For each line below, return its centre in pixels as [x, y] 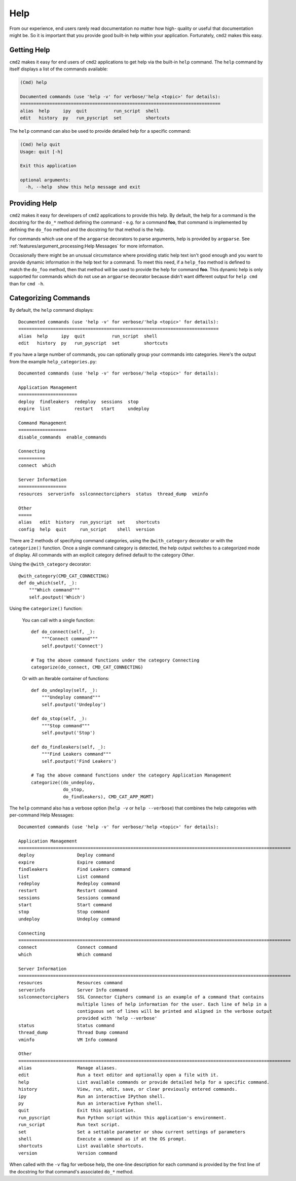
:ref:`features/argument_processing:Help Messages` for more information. [87, 246]
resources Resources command [70, 983]
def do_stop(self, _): [59, 719]
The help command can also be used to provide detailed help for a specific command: [100, 131]
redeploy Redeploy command [69, 883]
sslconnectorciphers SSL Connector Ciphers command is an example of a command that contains [141, 997]
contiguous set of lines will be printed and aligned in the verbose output [174, 1011]
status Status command [67, 1025]
